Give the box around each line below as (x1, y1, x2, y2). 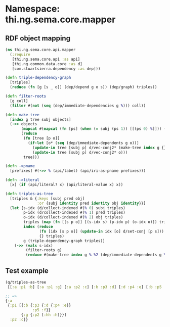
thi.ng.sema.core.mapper (5, 14, 116, 25)
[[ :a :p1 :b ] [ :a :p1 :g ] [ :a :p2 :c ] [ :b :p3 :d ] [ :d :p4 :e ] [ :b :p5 (7, 284, 162, 290)
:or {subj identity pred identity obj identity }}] (37, 201, 146, 206)
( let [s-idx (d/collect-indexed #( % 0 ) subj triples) (10, 205, 125, 210)
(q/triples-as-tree (5, 279, 47, 285)
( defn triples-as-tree (5, 191, 53, 196)
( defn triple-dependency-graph (5, 75, 71, 80)
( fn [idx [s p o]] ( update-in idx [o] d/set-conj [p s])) (39, 228, 164, 234)
